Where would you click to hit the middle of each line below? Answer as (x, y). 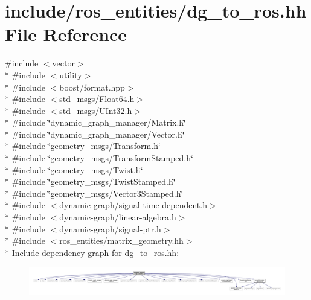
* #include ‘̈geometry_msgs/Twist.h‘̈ (74, 169)
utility (71, 75)
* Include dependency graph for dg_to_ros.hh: (92, 252)
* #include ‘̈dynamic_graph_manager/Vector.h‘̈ (95, 134)
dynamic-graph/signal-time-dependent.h (133, 205)
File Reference (66, 34)
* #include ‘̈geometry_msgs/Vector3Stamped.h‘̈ (94, 193)
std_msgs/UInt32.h (96, 110)
